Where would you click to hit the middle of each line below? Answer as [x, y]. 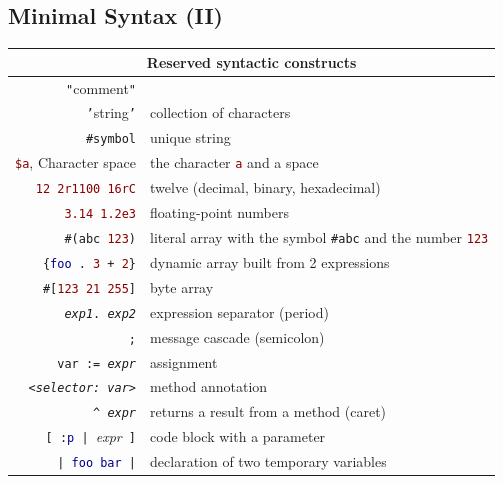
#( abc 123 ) [100, 238]
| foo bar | [97, 463]
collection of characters [220, 112]
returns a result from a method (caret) [268, 411]
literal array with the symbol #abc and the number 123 [319, 236]
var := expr [97, 363]
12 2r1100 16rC [86, 189]
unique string [190, 137]
